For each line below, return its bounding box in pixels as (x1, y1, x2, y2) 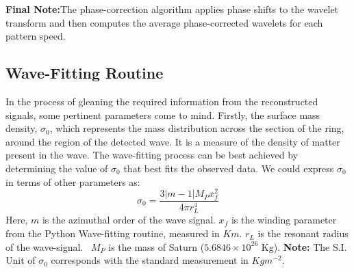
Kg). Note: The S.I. (261, 239, 347, 254)
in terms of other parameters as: (5, 174, 140, 189)
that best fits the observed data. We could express (123, 161, 334, 175)
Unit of (5, 253, 36, 267)
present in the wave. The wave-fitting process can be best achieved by (5, 148, 298, 162)
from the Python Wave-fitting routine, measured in (5, 226, 220, 241)
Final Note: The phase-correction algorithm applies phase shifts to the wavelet (5, 2, 339, 16)
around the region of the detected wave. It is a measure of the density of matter (5, 134, 340, 148)
